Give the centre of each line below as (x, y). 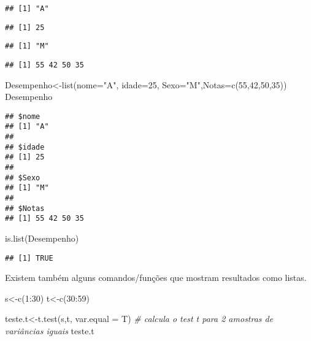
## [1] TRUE (29, 258)
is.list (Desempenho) (42, 238)
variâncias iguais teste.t (50, 331)
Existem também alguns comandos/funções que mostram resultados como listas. (156, 278)
